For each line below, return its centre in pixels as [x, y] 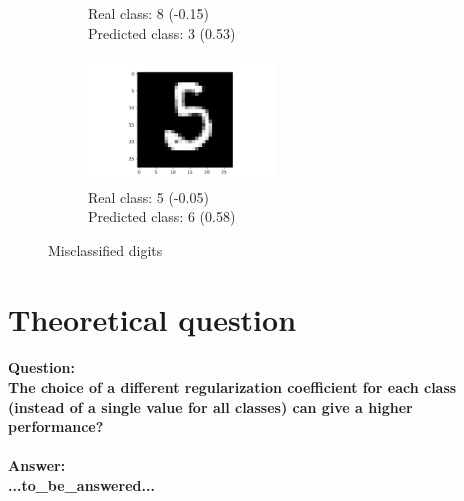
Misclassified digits [105, 249]
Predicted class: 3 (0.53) [162, 32]
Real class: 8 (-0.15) [148, 13]
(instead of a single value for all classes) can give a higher [210, 406]
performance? [56, 426]
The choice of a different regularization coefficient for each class [232, 386]
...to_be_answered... [81, 484]
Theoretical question [152, 318]
